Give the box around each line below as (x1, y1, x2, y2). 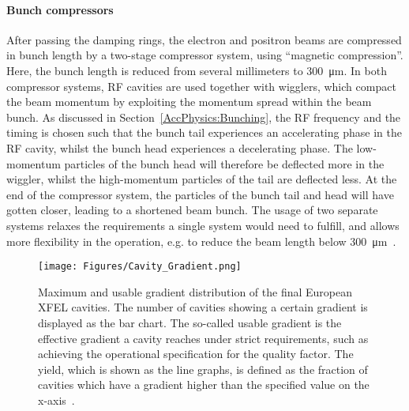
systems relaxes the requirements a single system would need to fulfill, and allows (6, 217, 400, 233)
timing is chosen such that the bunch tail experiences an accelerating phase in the (6, 124, 402, 141)
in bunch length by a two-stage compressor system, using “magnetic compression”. (6, 47, 403, 63)
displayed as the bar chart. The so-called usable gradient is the (38, 314, 342, 330)
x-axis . (38, 391, 75, 408)
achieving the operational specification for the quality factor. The (38, 345, 354, 362)
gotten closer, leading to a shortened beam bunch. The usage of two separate (6, 202, 378, 218)
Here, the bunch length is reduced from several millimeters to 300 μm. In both (6, 62, 387, 78)
